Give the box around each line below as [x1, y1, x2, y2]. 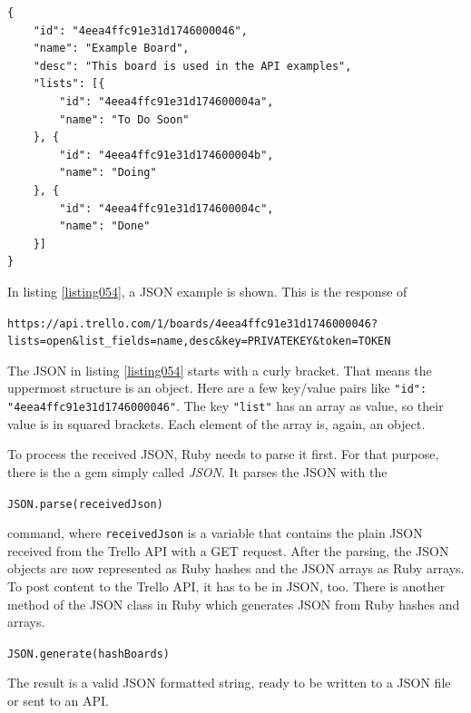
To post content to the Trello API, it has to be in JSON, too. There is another [7, 577, 446, 595]
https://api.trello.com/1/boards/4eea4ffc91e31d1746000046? [7, 317, 378, 330]
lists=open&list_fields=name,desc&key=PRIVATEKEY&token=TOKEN [7, 335, 391, 348]
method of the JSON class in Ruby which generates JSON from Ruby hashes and [7, 594, 460, 613]
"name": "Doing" [59, 166, 157, 180]
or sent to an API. [7, 691, 109, 710]
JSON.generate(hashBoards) [7, 647, 170, 660]
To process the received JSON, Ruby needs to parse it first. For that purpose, [7, 444, 439, 464]
